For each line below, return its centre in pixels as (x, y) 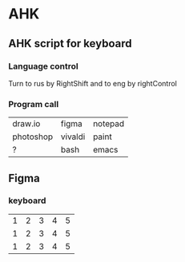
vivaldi (73, 137)
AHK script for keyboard (70, 44)
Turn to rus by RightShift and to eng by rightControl (93, 83)
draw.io (26, 124)
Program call (34, 104)
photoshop (33, 137)
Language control (43, 66)
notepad (109, 124)
